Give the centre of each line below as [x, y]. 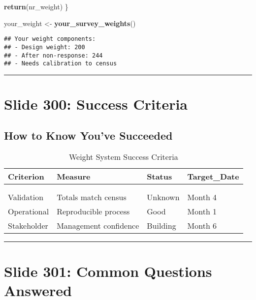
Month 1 [202, 211]
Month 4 [202, 197]
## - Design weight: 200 [45, 47]
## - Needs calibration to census [61, 64]
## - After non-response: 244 [53, 55]
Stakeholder [28, 226]
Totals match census [92, 197]
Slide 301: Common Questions [108, 271]
